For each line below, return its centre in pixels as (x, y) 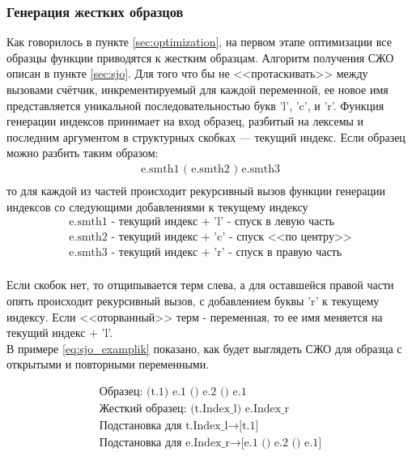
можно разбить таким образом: (83, 153)
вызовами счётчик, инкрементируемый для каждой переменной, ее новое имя (198, 89)
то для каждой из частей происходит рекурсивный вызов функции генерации (196, 191)
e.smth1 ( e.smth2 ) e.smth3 (210, 169)
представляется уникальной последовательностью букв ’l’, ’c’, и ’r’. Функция (195, 105)
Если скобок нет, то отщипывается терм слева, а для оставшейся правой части (200, 285)
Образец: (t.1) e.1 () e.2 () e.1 (173, 392)
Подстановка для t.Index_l (164, 426)
